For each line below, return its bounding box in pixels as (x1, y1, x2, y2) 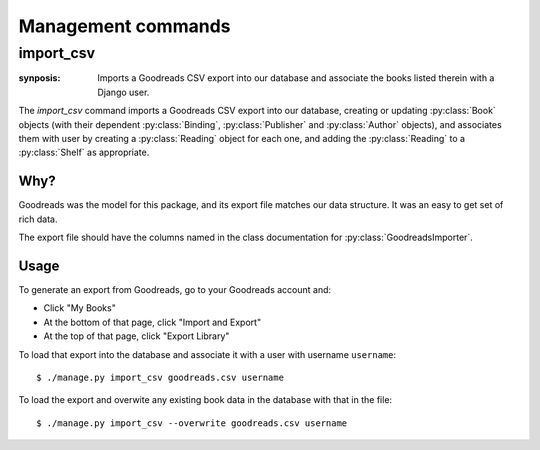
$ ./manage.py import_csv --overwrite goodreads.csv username (36, 417, 348, 429)
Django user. (97, 86, 150, 98)
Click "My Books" (43, 302, 117, 314)
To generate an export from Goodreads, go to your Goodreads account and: (18, 283, 332, 295)
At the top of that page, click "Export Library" (43, 330, 230, 342)
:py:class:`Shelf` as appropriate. (18, 146, 150, 159)
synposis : (18, 72, 61, 84)
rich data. (18, 213, 58, 225)
